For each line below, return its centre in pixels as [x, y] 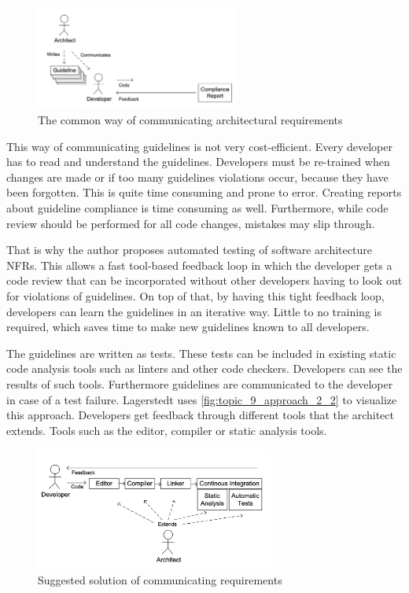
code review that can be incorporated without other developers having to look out [204, 280]
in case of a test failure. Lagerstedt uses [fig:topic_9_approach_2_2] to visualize [202, 399]
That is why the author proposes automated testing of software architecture [189, 250]
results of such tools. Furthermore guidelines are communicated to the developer [200, 383]
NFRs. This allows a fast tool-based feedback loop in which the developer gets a [199, 265]
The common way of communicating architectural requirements [190, 120]
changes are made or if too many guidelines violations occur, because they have [197, 177]
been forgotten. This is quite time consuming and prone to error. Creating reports [204, 192]
